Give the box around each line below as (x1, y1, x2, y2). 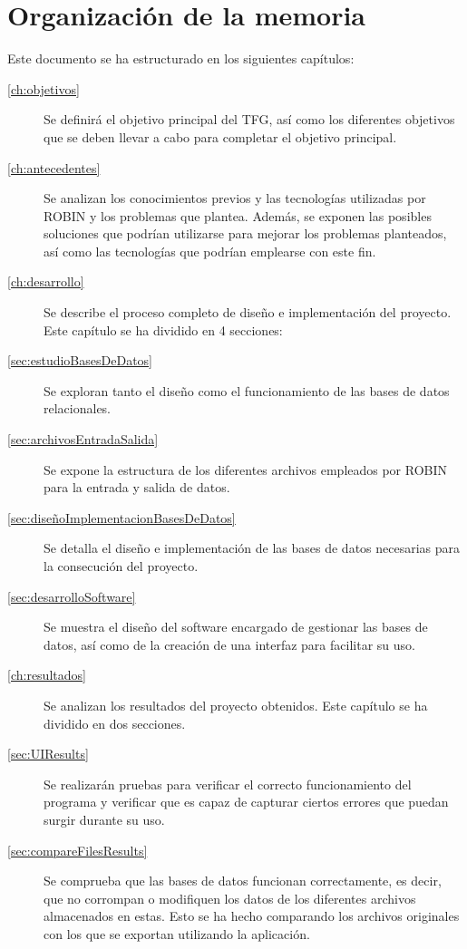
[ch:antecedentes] (7, 158, 101, 177)
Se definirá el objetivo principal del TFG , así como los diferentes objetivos (44, 110, 455, 129)
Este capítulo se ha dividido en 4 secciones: (44, 320, 283, 339)
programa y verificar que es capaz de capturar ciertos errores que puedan (44, 792, 449, 811)
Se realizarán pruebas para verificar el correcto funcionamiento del (44, 774, 412, 793)
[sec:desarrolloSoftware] (7, 586, 136, 605)
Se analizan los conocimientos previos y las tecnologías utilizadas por (44, 189, 426, 208)
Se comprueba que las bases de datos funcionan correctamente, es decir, (44, 871, 442, 890)
